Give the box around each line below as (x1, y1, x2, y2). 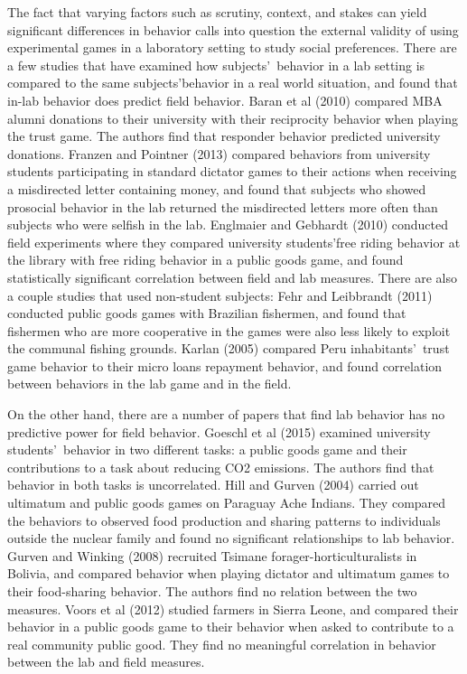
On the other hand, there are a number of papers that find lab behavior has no (7, 405, 445, 424)
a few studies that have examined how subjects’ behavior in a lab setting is (7, 55, 425, 74)
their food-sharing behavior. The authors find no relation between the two (7, 582, 417, 600)
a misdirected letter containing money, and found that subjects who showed (7, 179, 426, 198)
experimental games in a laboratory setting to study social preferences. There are (7, 38, 457, 57)
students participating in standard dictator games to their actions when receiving (7, 162, 457, 181)
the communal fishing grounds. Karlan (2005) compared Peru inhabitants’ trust (7, 339, 450, 358)
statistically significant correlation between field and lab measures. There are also (7, 267, 458, 286)
